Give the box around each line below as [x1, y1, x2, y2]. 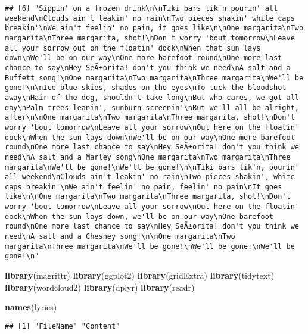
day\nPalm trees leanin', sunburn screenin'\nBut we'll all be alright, [5, 103, 299, 112]
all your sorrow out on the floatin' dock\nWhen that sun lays [5, 43, 261, 52]
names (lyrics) [5, 301, 57, 313]
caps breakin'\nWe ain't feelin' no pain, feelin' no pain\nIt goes [5, 182, 282, 191]
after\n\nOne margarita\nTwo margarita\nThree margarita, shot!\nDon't [5, 113, 295, 122]
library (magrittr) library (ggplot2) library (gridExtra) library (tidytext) [5, 269, 275, 282]
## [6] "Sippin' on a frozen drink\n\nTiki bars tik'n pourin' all [5, 4, 278, 13]
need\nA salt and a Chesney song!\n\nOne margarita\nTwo [5, 232, 235, 241]
